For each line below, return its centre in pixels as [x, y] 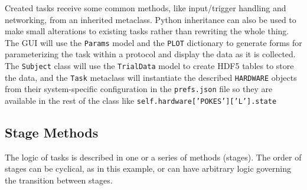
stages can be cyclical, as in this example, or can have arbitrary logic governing [148, 168]
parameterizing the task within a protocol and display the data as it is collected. [150, 54]
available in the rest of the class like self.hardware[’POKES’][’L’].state [141, 100]
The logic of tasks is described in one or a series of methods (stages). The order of [153, 157]
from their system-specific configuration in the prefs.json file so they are [139, 89]
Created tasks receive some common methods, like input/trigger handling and [146, 8]
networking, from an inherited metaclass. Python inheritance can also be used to [151, 19]
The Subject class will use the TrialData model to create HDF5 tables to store [149, 66]
